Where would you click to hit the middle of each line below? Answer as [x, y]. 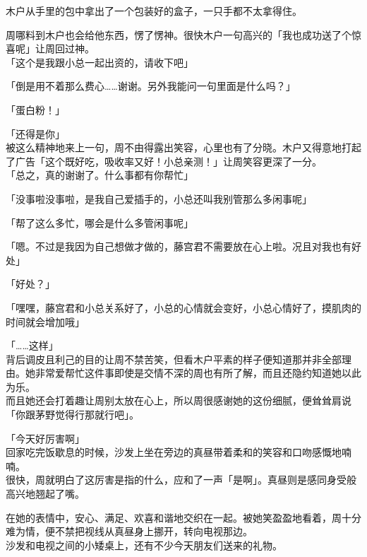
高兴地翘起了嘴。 [45, 494]
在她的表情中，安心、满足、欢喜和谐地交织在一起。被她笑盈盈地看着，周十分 [183, 517]
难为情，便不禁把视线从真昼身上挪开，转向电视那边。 [129, 531]
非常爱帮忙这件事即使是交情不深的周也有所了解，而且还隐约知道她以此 [198, 373]
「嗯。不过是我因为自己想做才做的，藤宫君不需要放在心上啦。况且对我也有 [179, 246]
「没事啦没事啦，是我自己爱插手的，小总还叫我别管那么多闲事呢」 [159, 198]
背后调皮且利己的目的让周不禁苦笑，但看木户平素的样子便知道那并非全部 [174, 359]
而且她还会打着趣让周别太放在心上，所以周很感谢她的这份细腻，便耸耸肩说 [179, 400]
